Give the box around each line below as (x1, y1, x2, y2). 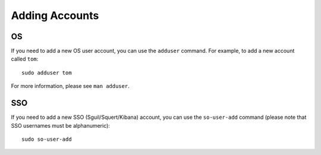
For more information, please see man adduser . (11, 83, 130, 90)
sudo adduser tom (21, 69, 72, 76)
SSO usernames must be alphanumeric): (11, 122, 110, 129)
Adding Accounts (11, 9, 99, 22)
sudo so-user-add (21, 135, 72, 143)
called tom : (11, 55, 39, 62)
